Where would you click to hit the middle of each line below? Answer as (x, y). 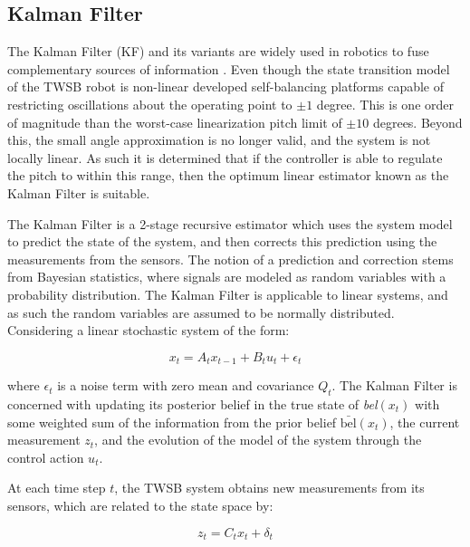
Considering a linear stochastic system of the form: (149, 330)
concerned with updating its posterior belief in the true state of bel (192, 403)
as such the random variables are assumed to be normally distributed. (201, 312)
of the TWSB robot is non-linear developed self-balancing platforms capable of (226, 86)
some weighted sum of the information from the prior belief (172, 422)
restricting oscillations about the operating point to (150, 104)
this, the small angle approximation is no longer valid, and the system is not (219, 140)
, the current (425, 422)
